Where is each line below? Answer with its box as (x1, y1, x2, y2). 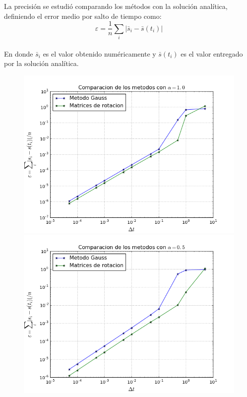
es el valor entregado (181, 48, 243, 59)
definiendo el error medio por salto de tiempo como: (4, 10, 162, 21)
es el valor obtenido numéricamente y (43, 48, 156, 59)
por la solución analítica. (4, 58, 79, 68)
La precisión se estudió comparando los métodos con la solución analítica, (4, 1, 228, 11)
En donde (4, 48, 33, 59)
